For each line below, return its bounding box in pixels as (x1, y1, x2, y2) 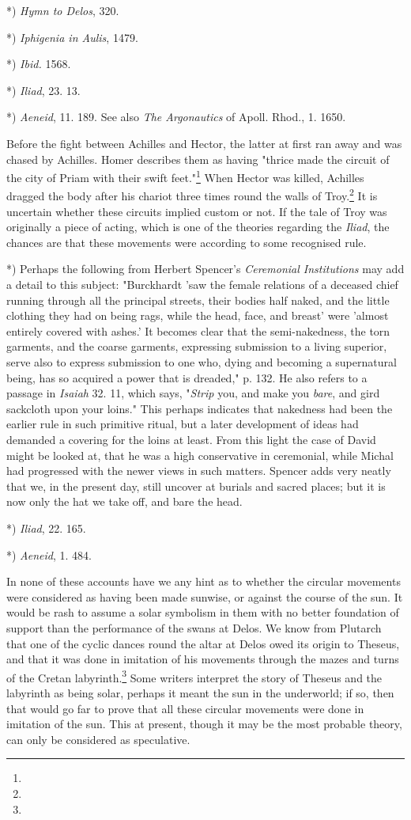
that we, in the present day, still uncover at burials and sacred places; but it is (6, 477, 386, 494)
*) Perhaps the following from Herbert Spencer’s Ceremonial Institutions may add (6, 260, 405, 277)
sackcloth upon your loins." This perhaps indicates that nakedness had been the (6, 400, 393, 416)
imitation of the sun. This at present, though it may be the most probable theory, (6, 716, 402, 732)
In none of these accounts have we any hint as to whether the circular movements (6, 573, 401, 590)
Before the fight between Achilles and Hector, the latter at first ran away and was (6, 135, 402, 151)
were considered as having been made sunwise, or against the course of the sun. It (6, 588, 403, 605)
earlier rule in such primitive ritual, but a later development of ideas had (6, 416, 359, 432)
